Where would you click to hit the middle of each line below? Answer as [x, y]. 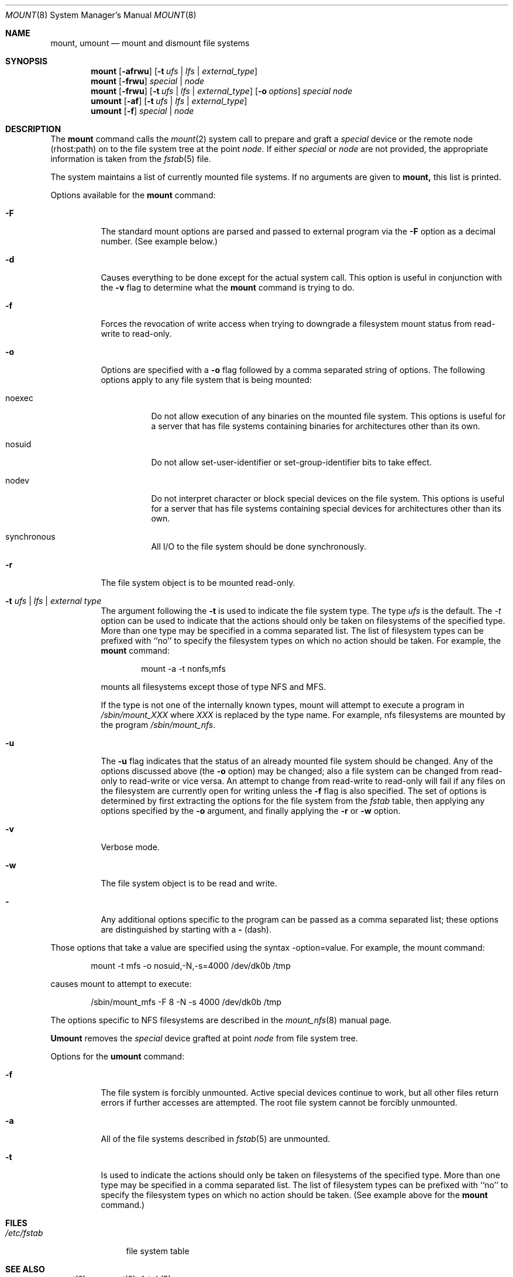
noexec [20, 398]
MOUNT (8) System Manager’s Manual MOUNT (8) [101, 15]
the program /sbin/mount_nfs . [158, 725]
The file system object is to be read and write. [189, 883]
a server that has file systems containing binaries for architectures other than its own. [316, 426]
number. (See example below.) [159, 241]
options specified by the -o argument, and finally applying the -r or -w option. [251, 811]
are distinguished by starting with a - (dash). [186, 929]
